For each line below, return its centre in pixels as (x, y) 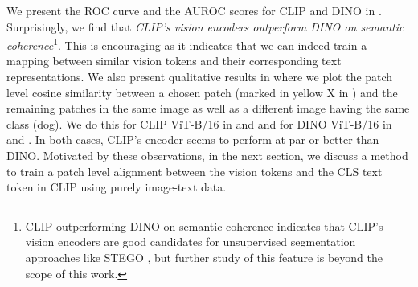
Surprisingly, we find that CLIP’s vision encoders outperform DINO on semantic (205, 26)
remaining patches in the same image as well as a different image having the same (208, 108)
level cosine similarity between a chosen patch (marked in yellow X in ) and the (202, 92)
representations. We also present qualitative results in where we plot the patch (200, 77)
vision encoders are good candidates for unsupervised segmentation (191, 242)
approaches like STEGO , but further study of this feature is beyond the (204, 257)
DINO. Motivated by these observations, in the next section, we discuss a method (207, 155)
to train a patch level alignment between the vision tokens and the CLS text (195, 171)
